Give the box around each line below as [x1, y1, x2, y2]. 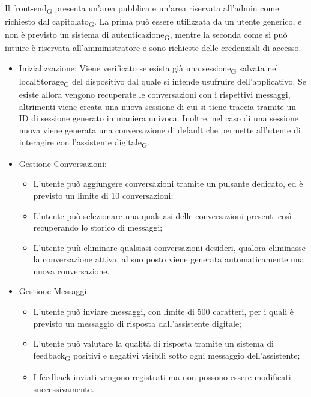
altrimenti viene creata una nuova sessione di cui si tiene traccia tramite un [19, 100, 297, 112]
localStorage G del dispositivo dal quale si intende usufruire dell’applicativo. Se [19, 75, 307, 89]
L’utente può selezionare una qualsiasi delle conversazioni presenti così [33, 209, 292, 222]
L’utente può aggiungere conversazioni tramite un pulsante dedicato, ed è [33, 177, 303, 190]
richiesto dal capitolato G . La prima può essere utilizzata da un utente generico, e [5, 15, 302, 29]
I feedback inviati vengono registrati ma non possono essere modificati [33, 370, 291, 383]
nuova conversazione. [33, 264, 110, 277]
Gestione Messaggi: [19, 285, 89, 297]
